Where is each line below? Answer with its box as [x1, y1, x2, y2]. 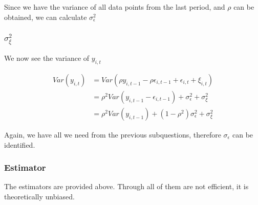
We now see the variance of [4, 53, 90, 63]
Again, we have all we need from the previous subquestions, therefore [4, 129, 221, 140]
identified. [4, 139, 35, 150]
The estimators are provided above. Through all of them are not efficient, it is [4, 181, 249, 192]
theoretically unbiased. [4, 191, 75, 201]
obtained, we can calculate [4, 11, 87, 22]
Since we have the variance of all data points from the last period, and [4, 2, 225, 12]
